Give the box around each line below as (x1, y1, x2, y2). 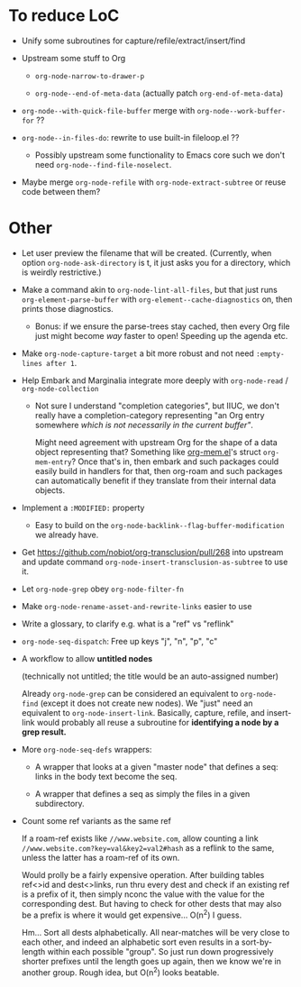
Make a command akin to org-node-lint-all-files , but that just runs (21, 284, 278, 295)
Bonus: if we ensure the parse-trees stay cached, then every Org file (34, 321, 290, 332)
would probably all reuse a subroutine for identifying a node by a (36, 717, 279, 727)
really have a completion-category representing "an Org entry (34, 409, 265, 420)
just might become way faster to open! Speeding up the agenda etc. (34, 330, 288, 341)
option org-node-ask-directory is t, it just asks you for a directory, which (21, 257, 291, 268)
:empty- (255, 349, 285, 359)
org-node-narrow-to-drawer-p (34, 71, 145, 81)
